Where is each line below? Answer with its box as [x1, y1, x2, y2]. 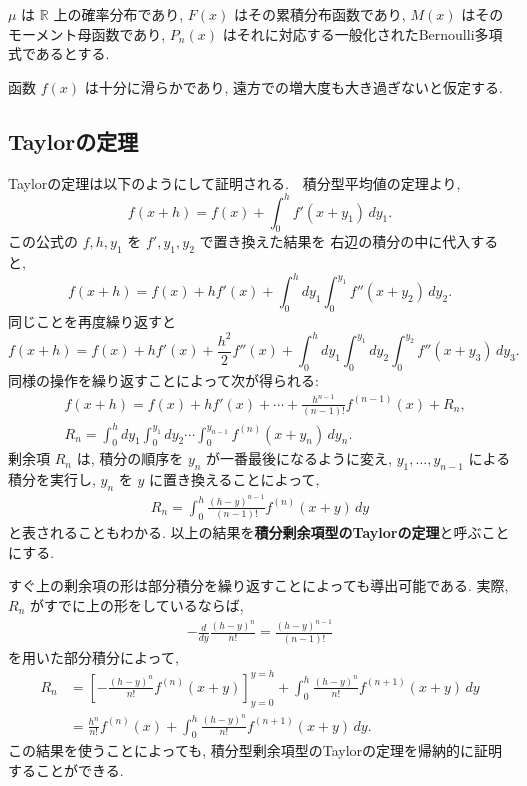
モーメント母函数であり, [8, 23, 166, 44]
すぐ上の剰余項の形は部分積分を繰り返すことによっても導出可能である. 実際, [8, 575, 509, 596]
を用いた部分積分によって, [8, 646, 179, 667]
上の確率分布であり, [53, 4, 184, 24]
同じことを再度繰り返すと [8, 311, 176, 332]
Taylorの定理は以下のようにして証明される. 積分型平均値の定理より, [8, 172, 461, 193]
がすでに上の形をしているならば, [29, 594, 244, 615]
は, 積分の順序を [76, 448, 184, 469]
